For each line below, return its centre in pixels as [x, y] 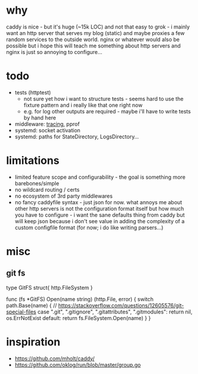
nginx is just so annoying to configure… [54, 52]
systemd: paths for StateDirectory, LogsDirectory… [77, 137]
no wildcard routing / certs [47, 189]
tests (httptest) [33, 92]
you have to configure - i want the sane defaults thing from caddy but [100, 215]
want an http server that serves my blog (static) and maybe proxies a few [95, 33]
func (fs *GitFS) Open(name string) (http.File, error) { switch [80, 299]
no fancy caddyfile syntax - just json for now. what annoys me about [98, 202]
